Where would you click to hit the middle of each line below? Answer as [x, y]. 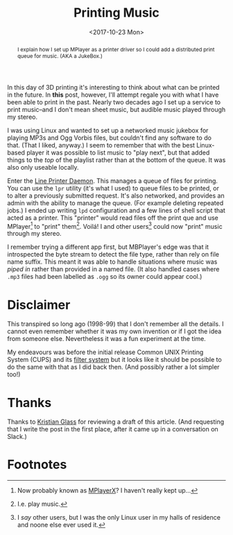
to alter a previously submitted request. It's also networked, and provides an [116, 195]
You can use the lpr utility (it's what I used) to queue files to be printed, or [113, 188]
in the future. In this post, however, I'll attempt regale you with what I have [113, 95]
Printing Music [116, 13]
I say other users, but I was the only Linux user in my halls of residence [119, 518]
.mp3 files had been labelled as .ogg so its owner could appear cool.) [105, 277]
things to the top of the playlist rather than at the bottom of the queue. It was [116, 160]
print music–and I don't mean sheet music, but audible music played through [116, 109]
